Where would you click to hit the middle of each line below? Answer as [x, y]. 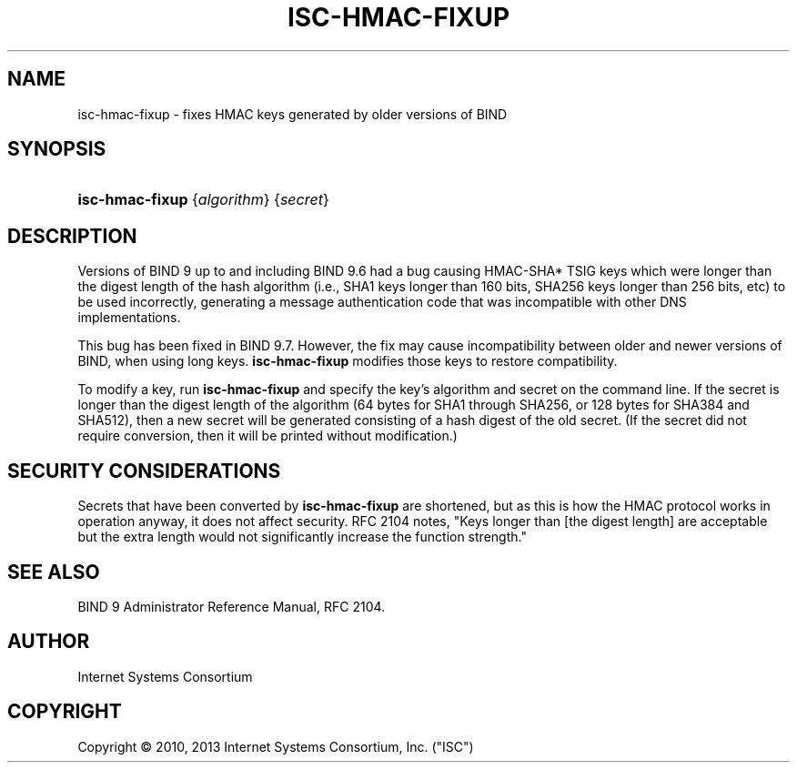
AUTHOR [49, 642]
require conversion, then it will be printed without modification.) [267, 436]
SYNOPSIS [57, 149]
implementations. [129, 318]
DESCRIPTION [72, 236]
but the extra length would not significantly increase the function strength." [302, 537]
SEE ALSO [54, 572]
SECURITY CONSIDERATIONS [144, 471]
